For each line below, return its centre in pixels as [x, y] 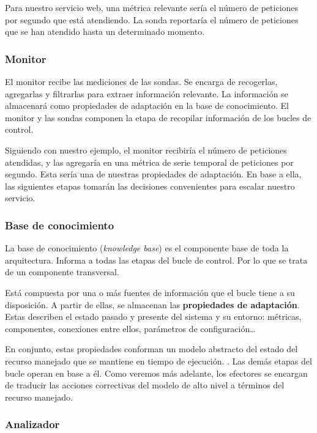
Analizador [32, 424]
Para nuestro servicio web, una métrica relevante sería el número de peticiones [152, 7]
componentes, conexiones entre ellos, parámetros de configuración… [130, 328]
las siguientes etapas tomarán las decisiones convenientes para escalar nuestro [150, 186]
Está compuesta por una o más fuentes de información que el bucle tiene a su [150, 292]
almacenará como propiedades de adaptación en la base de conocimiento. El [147, 105]
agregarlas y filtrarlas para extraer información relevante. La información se [147, 93]
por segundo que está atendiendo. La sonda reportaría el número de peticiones [152, 19]
